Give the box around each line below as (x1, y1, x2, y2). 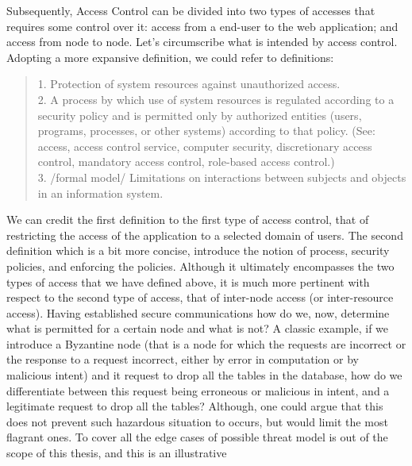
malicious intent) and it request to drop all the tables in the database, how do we (6, 367, 402, 383)
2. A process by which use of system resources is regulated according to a (37, 91, 395, 107)
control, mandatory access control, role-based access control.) (37, 153, 335, 170)
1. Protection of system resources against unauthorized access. (37, 75, 341, 92)
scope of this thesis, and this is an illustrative (6, 445, 227, 461)
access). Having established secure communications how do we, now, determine (6, 304, 390, 321)
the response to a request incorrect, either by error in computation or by (6, 351, 359, 368)
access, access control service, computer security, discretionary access (37, 137, 372, 154)
